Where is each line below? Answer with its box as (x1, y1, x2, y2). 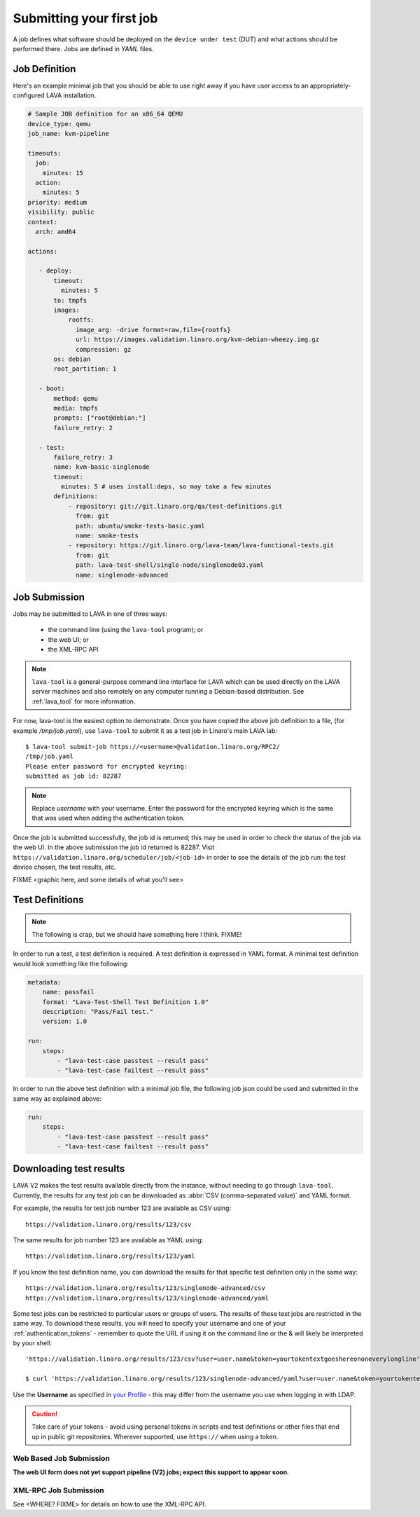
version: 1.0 (42, 1017, 87, 1026)
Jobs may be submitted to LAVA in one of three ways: (13, 610, 168, 618)
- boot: (38, 385, 65, 392)
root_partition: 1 (53, 365, 117, 373)
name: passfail (42, 988, 94, 996)
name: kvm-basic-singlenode (53, 463, 150, 471)
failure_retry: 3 (53, 453, 113, 461)
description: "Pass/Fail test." (42, 1008, 154, 1016)
